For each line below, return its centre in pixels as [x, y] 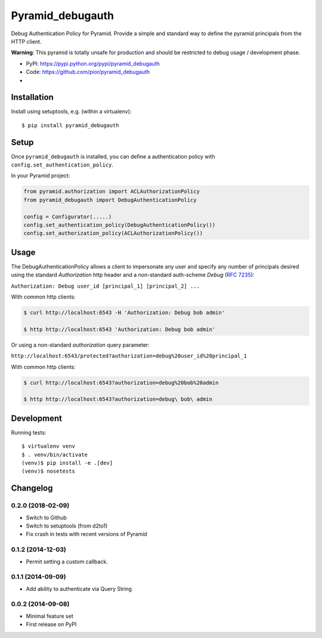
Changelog [32, 488]
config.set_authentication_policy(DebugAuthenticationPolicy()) [120, 225]
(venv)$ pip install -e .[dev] [67, 463]
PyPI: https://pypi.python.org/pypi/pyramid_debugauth [93, 63]
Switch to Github [46, 517]
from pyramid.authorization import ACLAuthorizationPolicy [112, 192]
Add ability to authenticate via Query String [79, 588]
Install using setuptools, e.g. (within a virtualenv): [71, 112]
